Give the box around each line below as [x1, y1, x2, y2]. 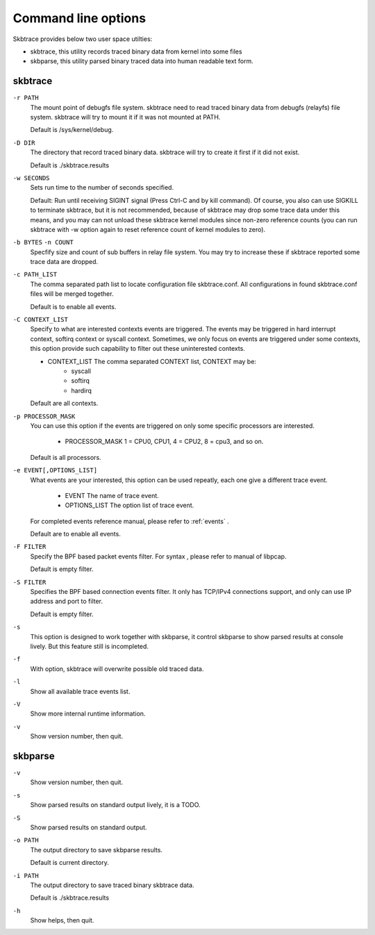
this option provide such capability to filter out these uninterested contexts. [30, 345, 246, 353]
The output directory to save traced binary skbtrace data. [30, 881, 194, 889]
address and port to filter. [30, 597, 103, 606]
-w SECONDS [12, 174, 50, 182]
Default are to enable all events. [30, 530, 121, 538]
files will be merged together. [30, 290, 114, 298]
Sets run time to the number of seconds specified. [30, 183, 174, 192]
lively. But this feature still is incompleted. [30, 642, 149, 650]
